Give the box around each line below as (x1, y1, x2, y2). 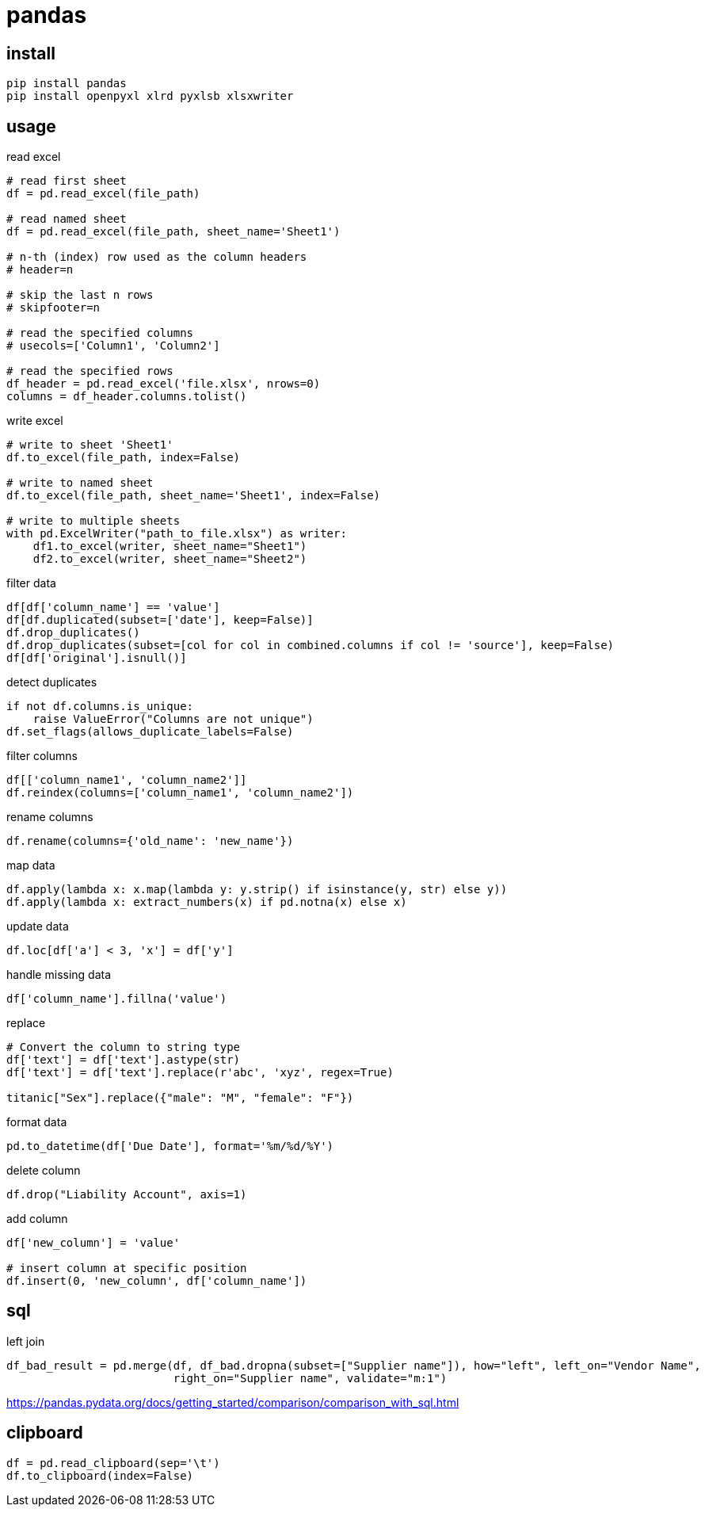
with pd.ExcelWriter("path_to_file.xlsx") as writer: (6, 527, 347, 541)
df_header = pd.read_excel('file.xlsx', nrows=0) (6, 377, 321, 391)
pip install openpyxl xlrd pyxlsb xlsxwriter (6, 90, 294, 103)
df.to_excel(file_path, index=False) (6, 451, 241, 464)
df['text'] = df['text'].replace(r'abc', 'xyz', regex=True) (6, 1066, 394, 1079)
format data (6, 1115, 67, 1129)
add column (6, 1212, 68, 1226)
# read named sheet (6, 212, 127, 226)
